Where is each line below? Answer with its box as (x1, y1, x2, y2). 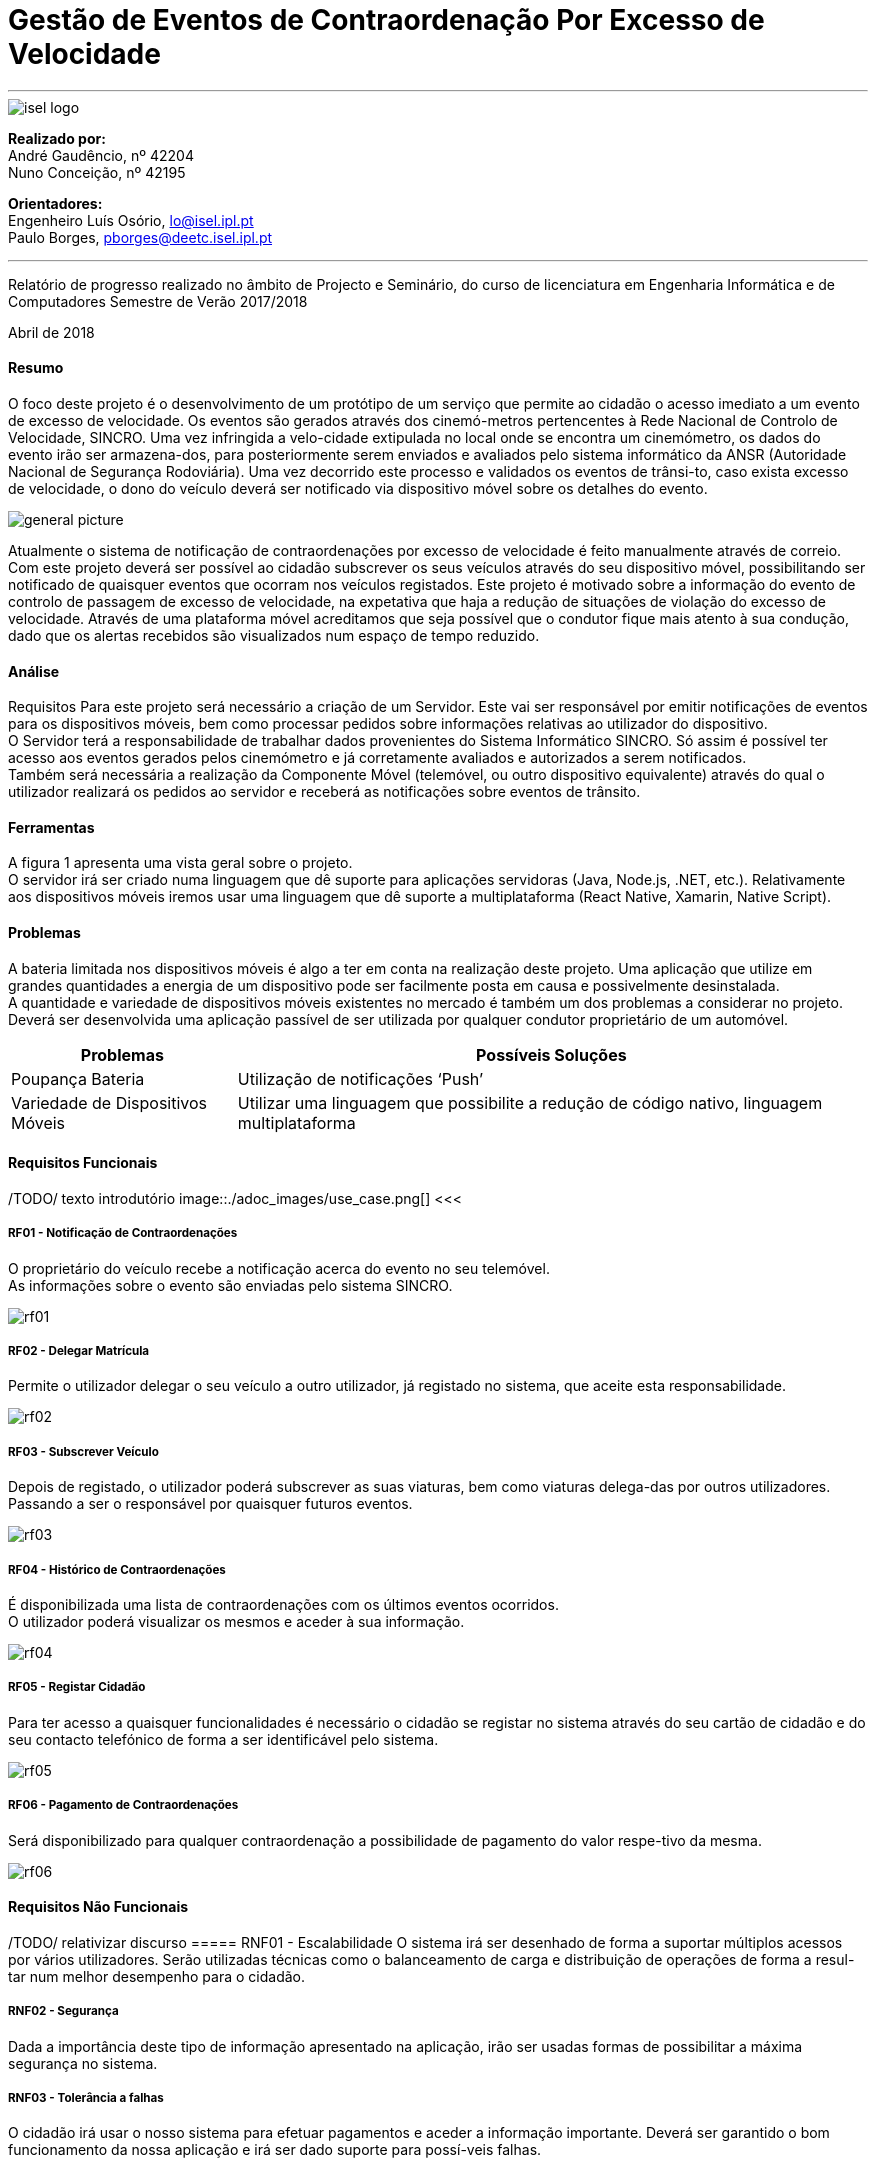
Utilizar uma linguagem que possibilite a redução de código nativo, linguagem (237, 1092, 823, 1113)
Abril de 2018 (8, 323, 95, 341)
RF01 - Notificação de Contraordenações (8, 1226, 238, 1241)
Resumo (8, 359, 64, 377)
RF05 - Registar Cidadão (8, 1680, 146, 1695)
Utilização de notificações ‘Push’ (237, 1068, 484, 1089)
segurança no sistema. (8, 2054, 158, 2072)
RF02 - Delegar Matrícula (8, 1344, 150, 1359)
